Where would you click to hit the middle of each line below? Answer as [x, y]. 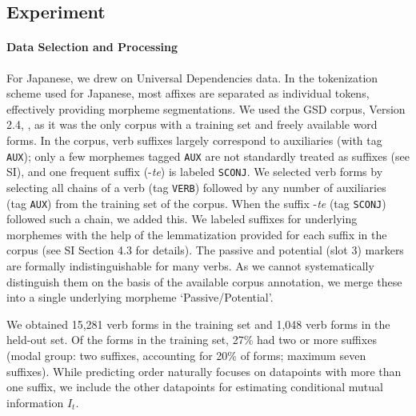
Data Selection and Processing [92, 47]
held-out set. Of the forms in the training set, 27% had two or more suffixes [192, 340]
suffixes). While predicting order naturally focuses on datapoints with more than [204, 371]
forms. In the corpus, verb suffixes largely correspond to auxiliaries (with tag [194, 140]
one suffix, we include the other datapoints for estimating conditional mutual [195, 387]
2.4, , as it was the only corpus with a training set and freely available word [192, 124]
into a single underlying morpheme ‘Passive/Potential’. [140, 297]
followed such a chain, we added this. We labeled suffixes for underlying [182, 219]
